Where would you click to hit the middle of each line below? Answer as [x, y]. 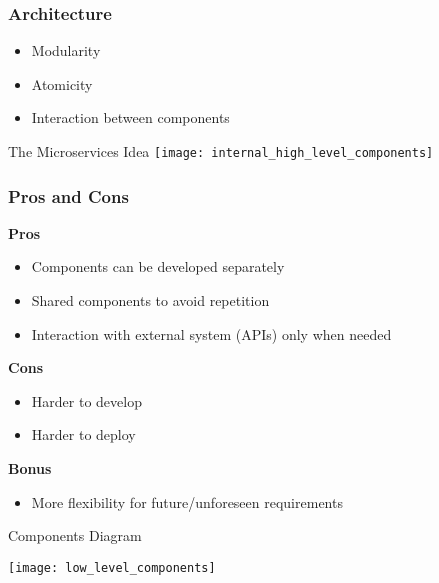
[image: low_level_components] [112, 567]
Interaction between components [130, 117]
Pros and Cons [68, 195]
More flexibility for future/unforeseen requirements [187, 501]
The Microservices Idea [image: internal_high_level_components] [221, 151]
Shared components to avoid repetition [150, 300]
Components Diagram [75, 535]
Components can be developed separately [158, 266]
